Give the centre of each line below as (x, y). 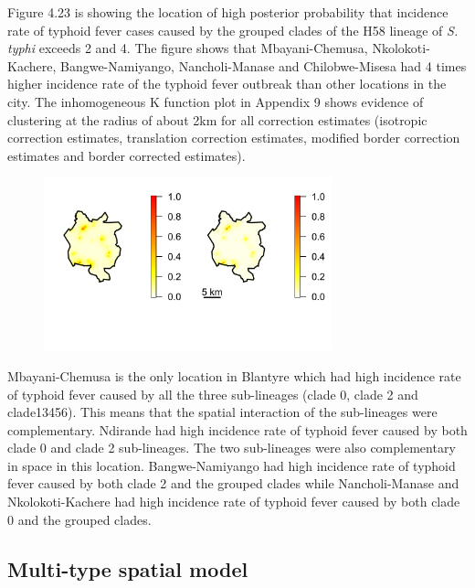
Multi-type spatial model (128, 568)
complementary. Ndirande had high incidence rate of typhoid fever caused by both (237, 429)
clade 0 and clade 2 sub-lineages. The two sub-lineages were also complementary (232, 448)
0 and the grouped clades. (79, 519)
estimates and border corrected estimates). (127, 155)
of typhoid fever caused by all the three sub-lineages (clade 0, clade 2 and (213, 394)
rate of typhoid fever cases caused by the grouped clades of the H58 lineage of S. (233, 30)
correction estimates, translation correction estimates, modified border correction (234, 138)
